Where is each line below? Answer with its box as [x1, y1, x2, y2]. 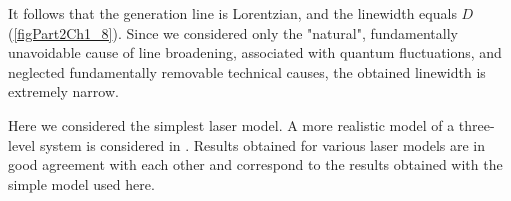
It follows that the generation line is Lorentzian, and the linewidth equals [8, 3, 457, 23]
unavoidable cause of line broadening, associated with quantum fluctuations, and [8, 42, 502, 63]
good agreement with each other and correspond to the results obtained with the [8, 154, 503, 175]
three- [458, 114, 495, 135]
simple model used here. [8, 173, 155, 194]
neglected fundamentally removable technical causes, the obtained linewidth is [8, 61, 486, 82]
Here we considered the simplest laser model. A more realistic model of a [8, 114, 455, 135]
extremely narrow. [8, 81, 119, 102]
